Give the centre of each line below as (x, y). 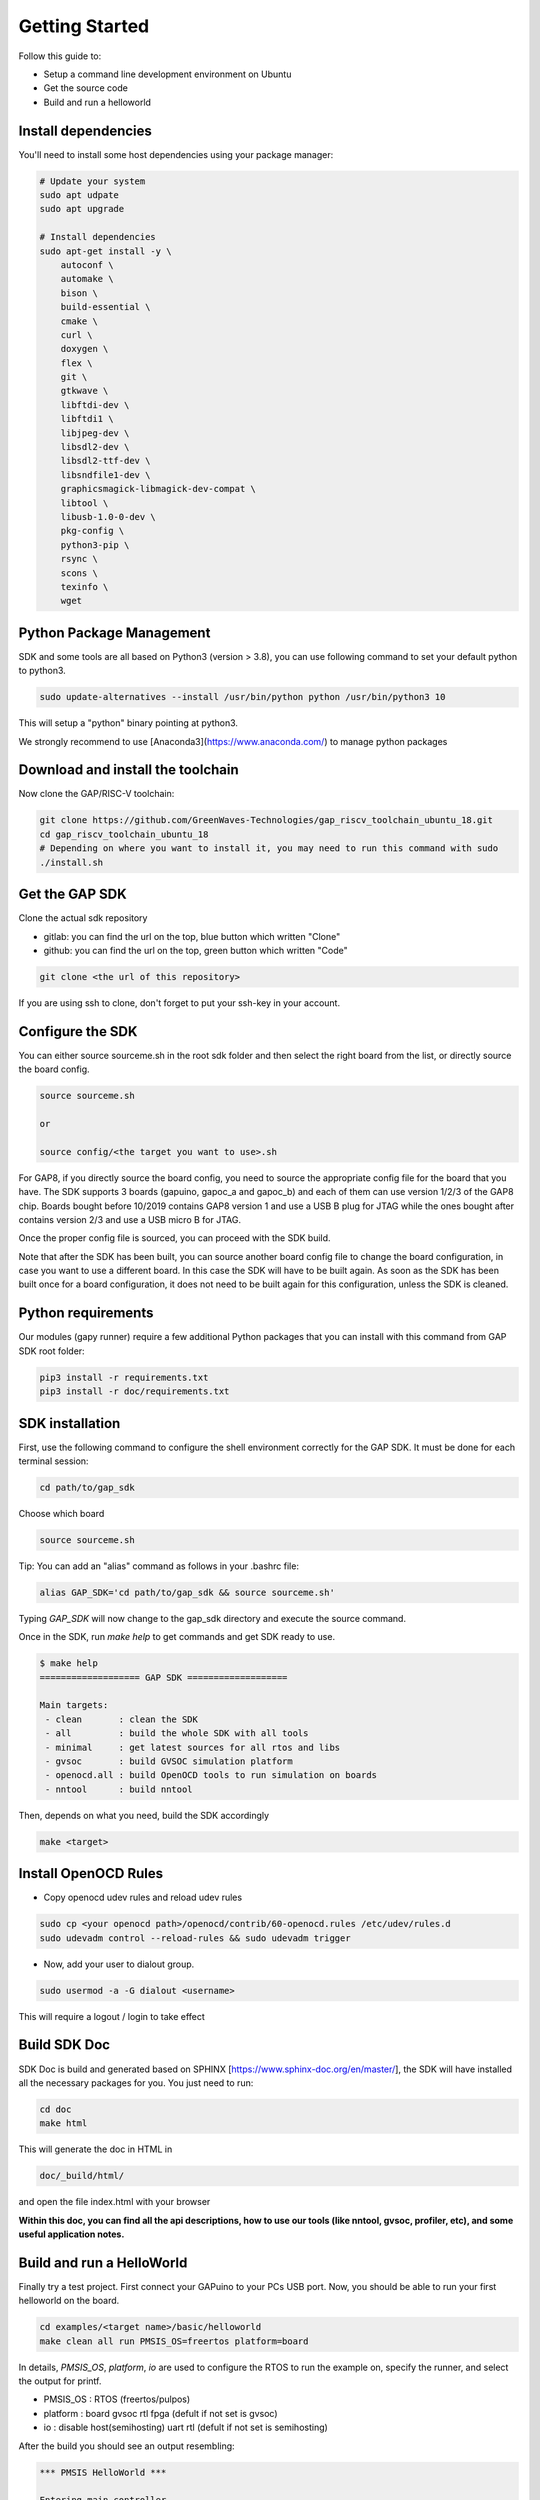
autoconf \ (87, 264)
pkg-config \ (92, 531)
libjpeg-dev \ (95, 433)
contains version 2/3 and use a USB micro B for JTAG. (130, 1219)
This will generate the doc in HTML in (95, 2149)
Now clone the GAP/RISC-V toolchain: (96, 794)
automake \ (87, 279)
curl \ (76, 334)
